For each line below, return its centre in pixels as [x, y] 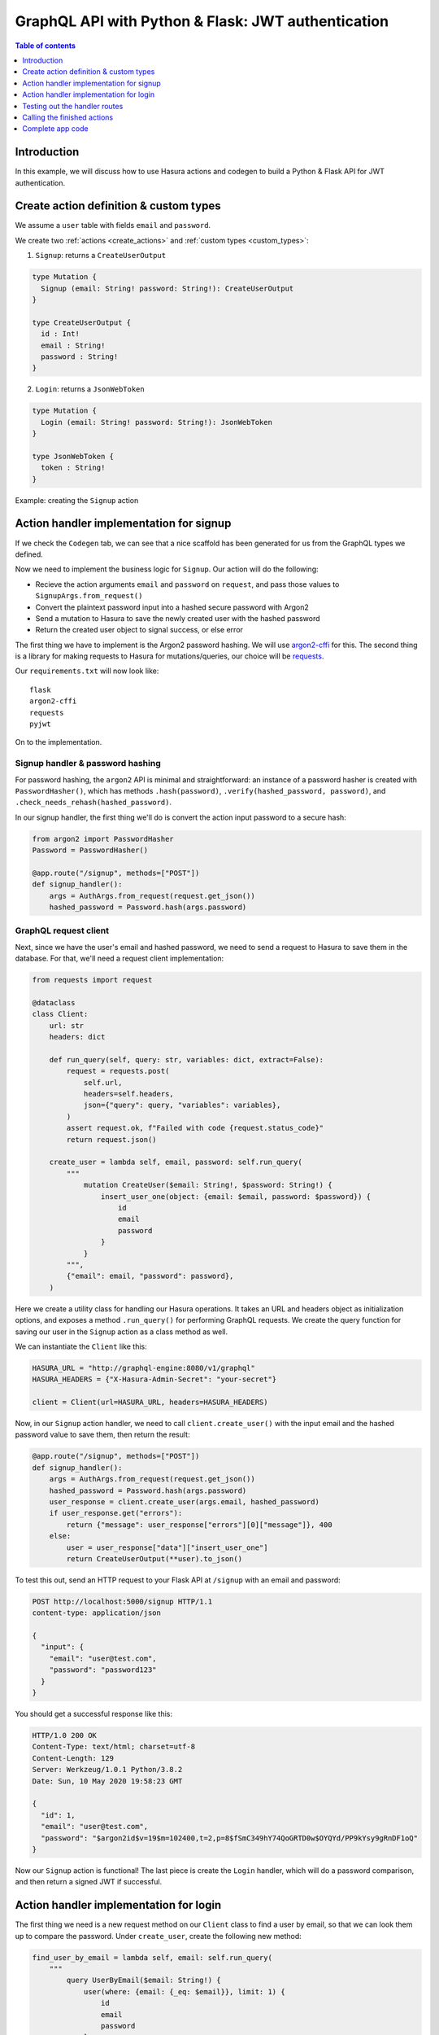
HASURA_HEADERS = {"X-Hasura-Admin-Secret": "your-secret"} [154, 1379]
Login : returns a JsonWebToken [90, 389]
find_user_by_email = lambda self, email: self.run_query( [152, 1957]
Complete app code [55, 129]
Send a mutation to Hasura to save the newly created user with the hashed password [178, 618]
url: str [67, 1025]
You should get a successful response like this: [93, 1714]
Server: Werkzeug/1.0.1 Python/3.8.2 [107, 1770]
